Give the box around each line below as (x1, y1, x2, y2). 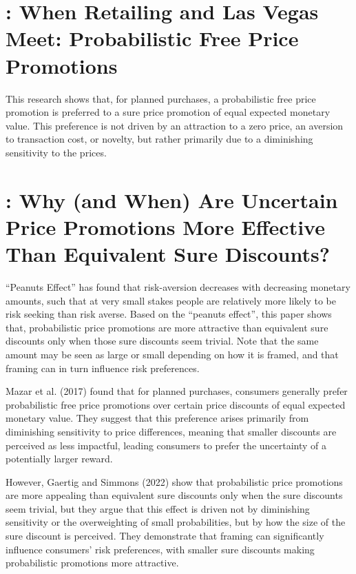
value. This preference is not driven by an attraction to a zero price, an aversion (6, 118, 344, 132)
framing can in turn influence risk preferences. (6, 360, 200, 375)
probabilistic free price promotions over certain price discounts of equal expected (6, 397, 346, 411)
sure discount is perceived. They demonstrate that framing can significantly (6, 529, 324, 543)
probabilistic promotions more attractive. (6, 555, 179, 570)
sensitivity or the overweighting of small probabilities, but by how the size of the (6, 515, 346, 529)
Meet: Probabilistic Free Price (6, 24, 299, 52)
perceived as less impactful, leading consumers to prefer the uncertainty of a (6, 438, 327, 452)
